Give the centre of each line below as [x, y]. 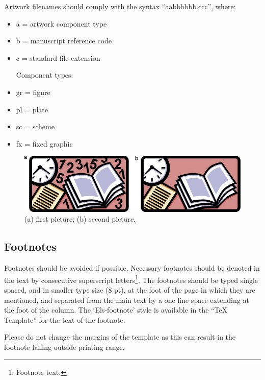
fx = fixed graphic [44, 143]
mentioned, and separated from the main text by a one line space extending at [127, 300]
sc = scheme [35, 126]
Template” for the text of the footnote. [65, 319]
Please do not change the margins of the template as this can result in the [120, 337]
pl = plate [32, 109]
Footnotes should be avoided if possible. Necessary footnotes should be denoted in [132, 268]
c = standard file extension [58, 57]
